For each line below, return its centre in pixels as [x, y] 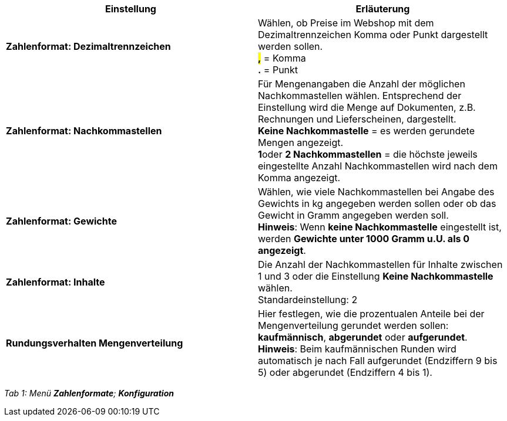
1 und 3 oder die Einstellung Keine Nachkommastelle [376, 276]
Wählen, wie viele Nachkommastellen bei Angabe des [376, 192]
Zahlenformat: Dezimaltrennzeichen [88, 46]
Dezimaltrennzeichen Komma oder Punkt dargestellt [373, 35]
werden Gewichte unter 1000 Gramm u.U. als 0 [364, 239]
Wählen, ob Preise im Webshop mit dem [346, 23]
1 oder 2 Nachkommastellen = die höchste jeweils [368, 154]
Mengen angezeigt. [301, 142]
